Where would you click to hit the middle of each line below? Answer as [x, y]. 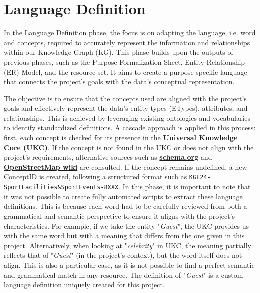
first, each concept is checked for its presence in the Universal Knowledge [121, 138]
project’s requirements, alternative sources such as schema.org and [108, 157]
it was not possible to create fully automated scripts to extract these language [123, 196]
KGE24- [200, 178]
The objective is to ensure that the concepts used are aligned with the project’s [125, 98]
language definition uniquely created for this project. [84, 285]
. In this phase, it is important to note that [185, 187]
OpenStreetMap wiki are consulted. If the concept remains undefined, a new [126, 167]
